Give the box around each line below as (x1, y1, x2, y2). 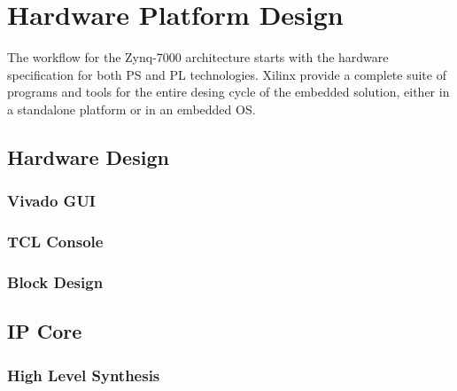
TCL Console (7, 231, 104, 253)
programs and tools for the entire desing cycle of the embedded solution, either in (7, 82, 450, 101)
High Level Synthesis (7, 364, 160, 386)
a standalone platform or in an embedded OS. (7, 99, 256, 118)
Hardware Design (7, 143, 169, 170)
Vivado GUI (7, 190, 96, 212)
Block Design (7, 270, 104, 293)
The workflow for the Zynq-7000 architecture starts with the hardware (7, 48, 389, 66)
